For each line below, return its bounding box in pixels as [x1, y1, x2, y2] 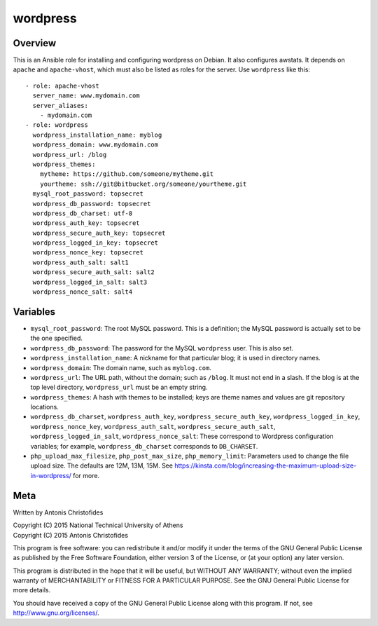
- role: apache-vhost [25, 81, 99, 90]
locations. [30, 403, 59, 411]
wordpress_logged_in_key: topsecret [32, 239, 159, 247]
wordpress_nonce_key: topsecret [32, 249, 143, 257]
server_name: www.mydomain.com [32, 92, 140, 100]
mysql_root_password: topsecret [32, 190, 143, 198]
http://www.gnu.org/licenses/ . [13, 608, 99, 617]
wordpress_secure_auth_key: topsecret [32, 229, 166, 237]
